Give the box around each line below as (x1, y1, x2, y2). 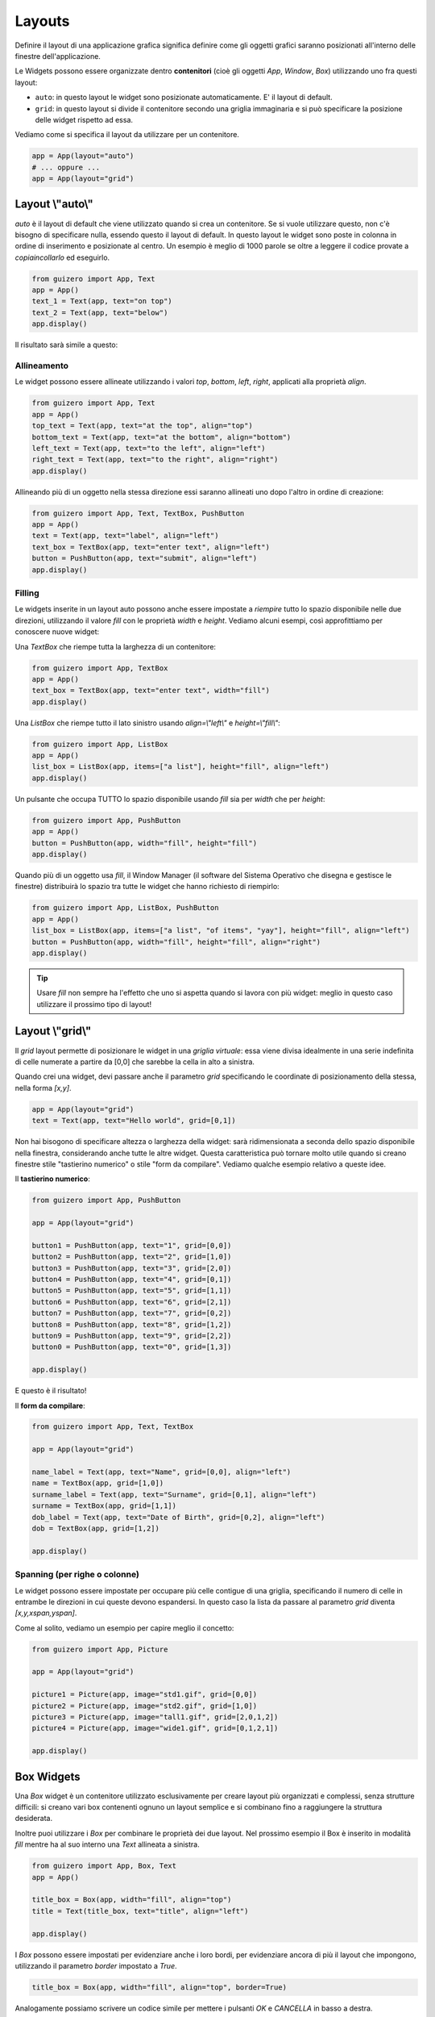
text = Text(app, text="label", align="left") (31, 531, 219, 541)
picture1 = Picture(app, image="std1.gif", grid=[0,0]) (31, 1690, 258, 1699)
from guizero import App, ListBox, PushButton (31, 904, 219, 912)
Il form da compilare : (14, 1401, 86, 1410)
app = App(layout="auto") (31, 152, 135, 161)
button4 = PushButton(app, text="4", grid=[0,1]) (31, 1275, 232, 1284)
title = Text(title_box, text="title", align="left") (31, 1906, 249, 1915)
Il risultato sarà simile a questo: (14, 340, 118, 350)
